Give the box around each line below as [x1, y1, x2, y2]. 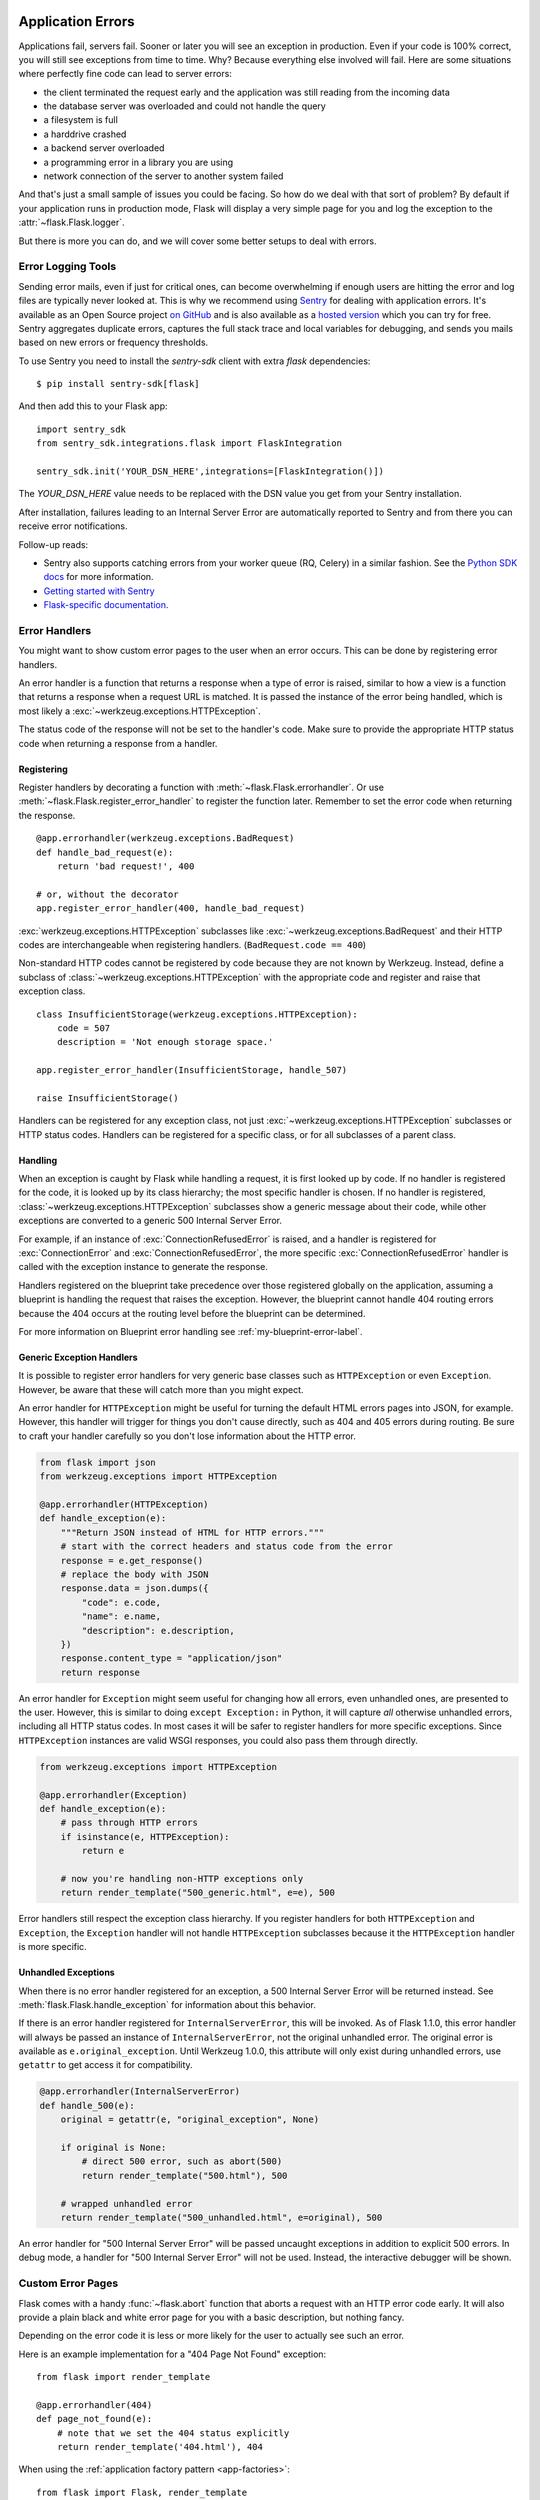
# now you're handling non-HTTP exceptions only [60, 1873, 304, 1884]
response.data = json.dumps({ [60, 1583, 209, 1594]
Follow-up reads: [18, 538, 89, 550]
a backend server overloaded [43, 142, 165, 154]
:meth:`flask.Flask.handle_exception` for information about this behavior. [18, 1998, 317, 2010]
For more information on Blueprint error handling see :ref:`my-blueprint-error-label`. [18, 1325, 364, 1337]
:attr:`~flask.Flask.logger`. [18, 216, 125, 229]
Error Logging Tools [18, 260, 117, 274]
